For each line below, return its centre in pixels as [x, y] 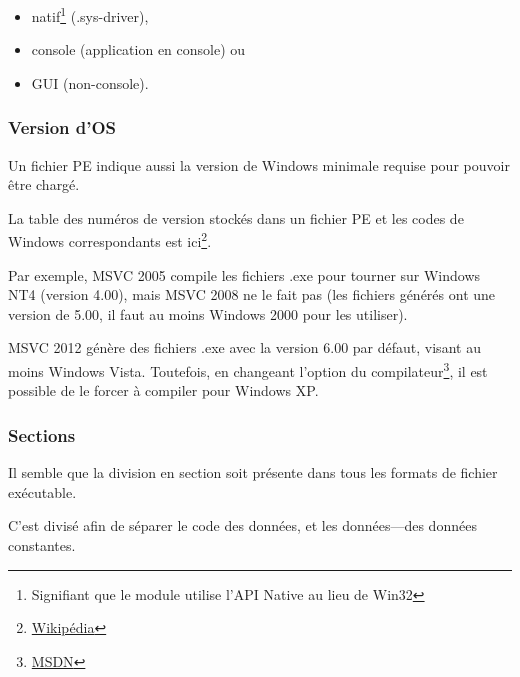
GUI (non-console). [90, 82]
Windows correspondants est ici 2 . [110, 240]
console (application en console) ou [138, 49]
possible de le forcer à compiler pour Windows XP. [163, 390]
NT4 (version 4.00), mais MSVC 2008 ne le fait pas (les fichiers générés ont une [252, 294]
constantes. [42, 544]
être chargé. [44, 184]
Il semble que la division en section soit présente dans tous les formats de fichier [253, 472]
